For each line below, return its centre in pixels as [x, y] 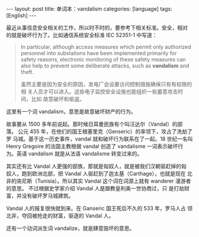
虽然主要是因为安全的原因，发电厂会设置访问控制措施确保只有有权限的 [106, 84]
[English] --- [21, 15]
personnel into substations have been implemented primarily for [99, 53]
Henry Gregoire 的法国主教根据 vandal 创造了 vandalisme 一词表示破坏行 [95, 146]
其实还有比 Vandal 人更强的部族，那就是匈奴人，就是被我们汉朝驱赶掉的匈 [96, 166]
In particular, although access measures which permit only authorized [106, 47]
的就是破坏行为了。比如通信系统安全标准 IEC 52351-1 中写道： [82, 35]
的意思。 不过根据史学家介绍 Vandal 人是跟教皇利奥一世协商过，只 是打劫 [95, 188]
